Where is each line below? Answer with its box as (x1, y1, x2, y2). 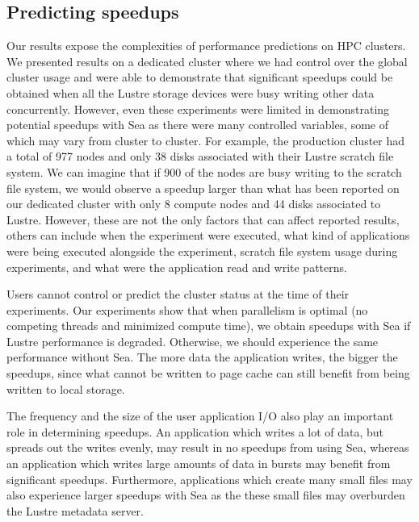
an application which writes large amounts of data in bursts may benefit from (6, 455, 391, 472)
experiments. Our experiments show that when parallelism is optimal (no (6, 301, 368, 318)
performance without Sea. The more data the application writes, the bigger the (6, 349, 398, 365)
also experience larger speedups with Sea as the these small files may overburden (6, 487, 405, 503)
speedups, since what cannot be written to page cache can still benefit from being (6, 365, 410, 382)
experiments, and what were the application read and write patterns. (6, 258, 347, 275)
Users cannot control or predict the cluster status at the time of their (6, 286, 350, 303)
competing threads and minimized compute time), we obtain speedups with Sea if (6, 317, 411, 334)
